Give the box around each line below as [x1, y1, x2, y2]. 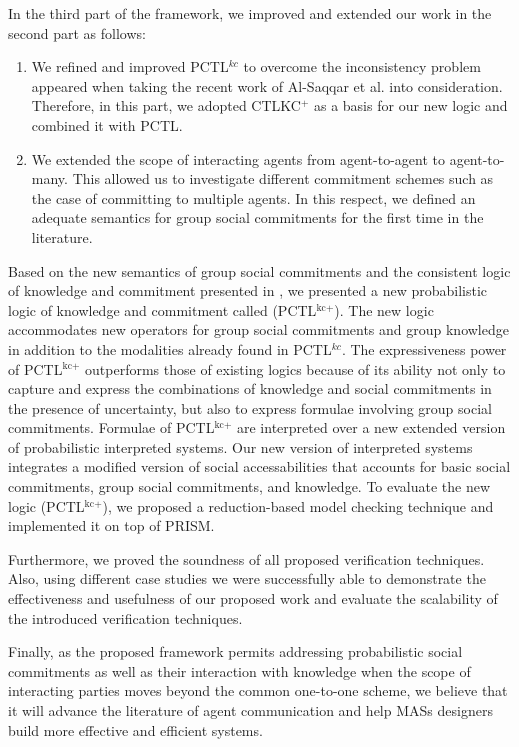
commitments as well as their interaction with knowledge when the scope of [8, 660, 471, 681]
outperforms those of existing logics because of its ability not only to [85, 358, 506, 379]
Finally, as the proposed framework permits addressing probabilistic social [8, 641, 463, 662]
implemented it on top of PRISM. [8, 515, 215, 536]
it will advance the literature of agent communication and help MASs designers [8, 700, 493, 720]
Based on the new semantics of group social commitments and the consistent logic [8, 260, 511, 281]
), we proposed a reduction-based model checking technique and [102, 495, 494, 516]
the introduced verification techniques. [8, 607, 243, 628]
